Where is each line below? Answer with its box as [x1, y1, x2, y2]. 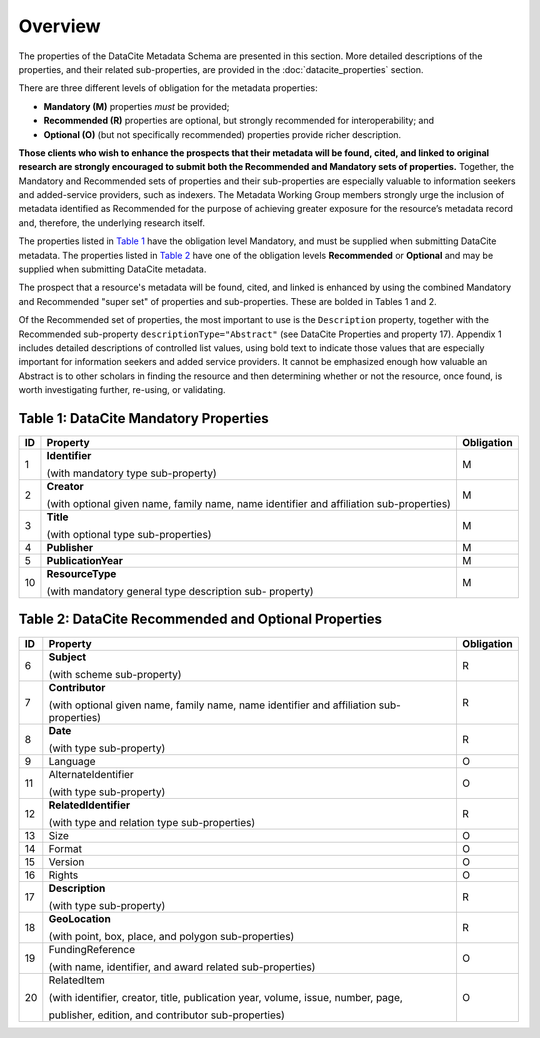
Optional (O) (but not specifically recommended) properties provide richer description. [43, 128, 402, 140]
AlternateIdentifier [48, 767, 134, 781]
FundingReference [48, 942, 135, 956]
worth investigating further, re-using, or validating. [18, 384, 226, 396]
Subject [48, 650, 87, 664]
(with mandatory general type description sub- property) [46, 585, 314, 599]
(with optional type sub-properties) [46, 528, 212, 542]
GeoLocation [48, 911, 112, 925]
